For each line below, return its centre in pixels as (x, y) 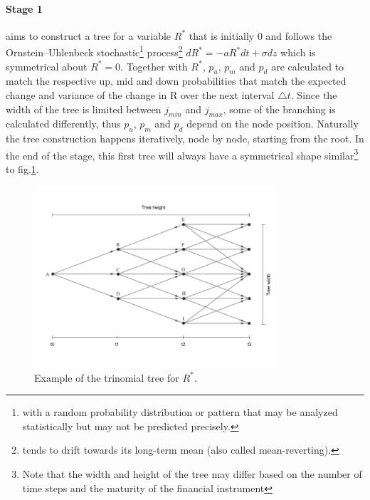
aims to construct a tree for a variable (89, 35)
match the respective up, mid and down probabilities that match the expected (176, 81)
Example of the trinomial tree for (107, 377)
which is (298, 52)
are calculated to (308, 66)
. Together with (154, 66)
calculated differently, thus (63, 124)
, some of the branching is (279, 109)
